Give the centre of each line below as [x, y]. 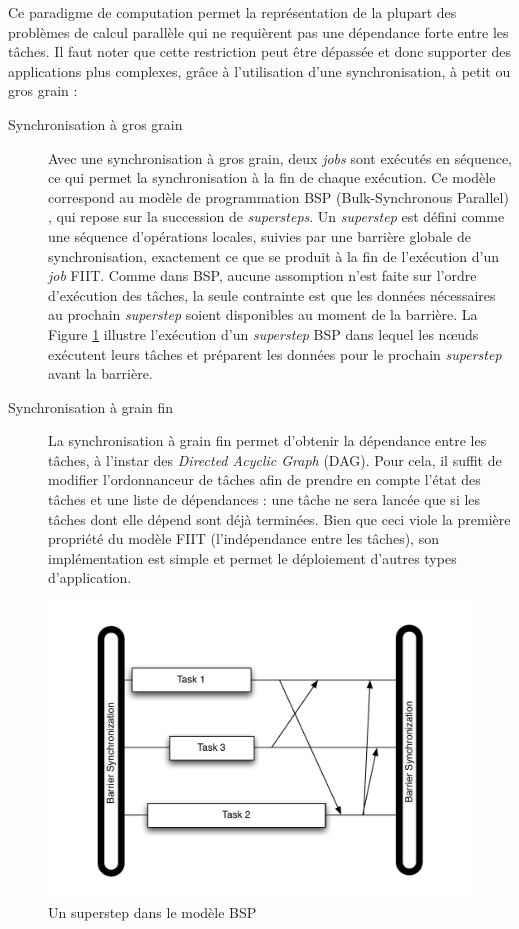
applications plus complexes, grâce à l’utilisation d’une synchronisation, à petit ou [259, 70]
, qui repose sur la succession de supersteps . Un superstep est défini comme [276, 216]
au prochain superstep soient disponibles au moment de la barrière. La [263, 314]
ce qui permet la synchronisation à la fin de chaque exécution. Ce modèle [272, 177]
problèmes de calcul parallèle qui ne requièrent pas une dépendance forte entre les [258, 31]
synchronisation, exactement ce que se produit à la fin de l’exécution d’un [274, 255]
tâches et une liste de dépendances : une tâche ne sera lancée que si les [264, 499]
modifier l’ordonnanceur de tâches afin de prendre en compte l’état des [264, 479]
